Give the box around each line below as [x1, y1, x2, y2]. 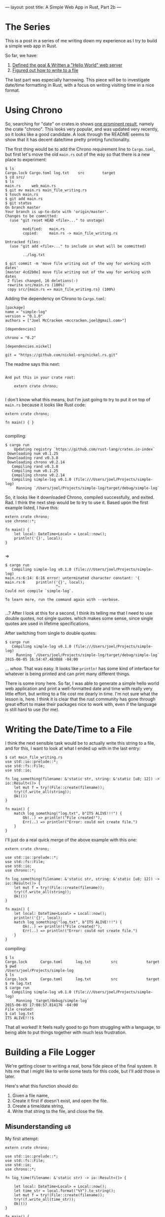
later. [5, 1073, 16, 1079]
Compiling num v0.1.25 [11, 468, 58, 473]
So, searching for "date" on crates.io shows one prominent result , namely [5, 121, 154, 127]
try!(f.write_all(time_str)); [14, 1197, 76, 1202]
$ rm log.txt [5, 981, 32, 986]
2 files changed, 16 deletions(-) [7, 278, 78, 283]
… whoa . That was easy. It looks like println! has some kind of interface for [5, 665, 160, 671]
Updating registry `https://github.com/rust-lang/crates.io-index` [14, 447, 155, 452]
